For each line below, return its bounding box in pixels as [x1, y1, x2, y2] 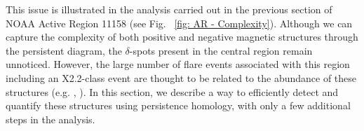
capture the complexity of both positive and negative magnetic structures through [6, 29, 358, 44]
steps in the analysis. [6, 111, 95, 126]
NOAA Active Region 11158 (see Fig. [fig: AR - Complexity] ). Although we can [6, 15, 353, 30]
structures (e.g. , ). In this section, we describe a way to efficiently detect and [6, 84, 339, 99]
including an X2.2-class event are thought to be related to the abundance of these [6, 70, 357, 85]
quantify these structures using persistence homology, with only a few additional [6, 98, 351, 113]
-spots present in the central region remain [129, 43, 313, 57]
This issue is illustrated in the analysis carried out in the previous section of [6, 2, 332, 16]
